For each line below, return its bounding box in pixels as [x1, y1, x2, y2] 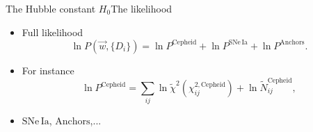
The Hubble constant [6, 1, 96, 15]
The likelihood [111, 1, 172, 15]
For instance [22, 63, 74, 77]
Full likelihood [22, 24, 83, 39]
